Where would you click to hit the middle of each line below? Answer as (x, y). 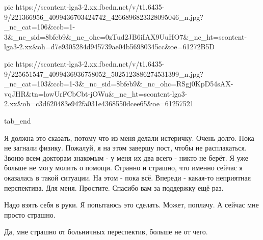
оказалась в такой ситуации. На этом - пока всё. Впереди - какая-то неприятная (128, 177)
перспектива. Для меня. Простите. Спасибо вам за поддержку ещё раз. (114, 187)
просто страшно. (30, 214)
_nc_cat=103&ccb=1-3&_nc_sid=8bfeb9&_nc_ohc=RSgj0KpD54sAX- (119, 84)
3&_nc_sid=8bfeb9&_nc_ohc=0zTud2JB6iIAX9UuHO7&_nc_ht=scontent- (126, 36)
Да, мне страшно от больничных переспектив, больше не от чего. (106, 232)
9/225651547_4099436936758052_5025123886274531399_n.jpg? (104, 73)
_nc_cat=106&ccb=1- (40, 27)
